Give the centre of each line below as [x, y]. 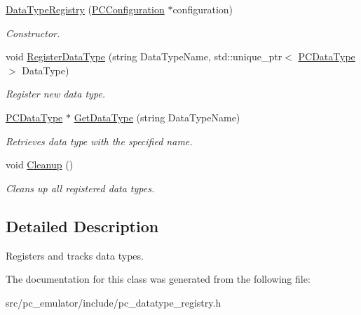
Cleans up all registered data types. [80, 188]
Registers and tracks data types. [75, 255]
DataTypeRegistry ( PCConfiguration [85, 9]
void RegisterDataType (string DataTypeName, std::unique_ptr [144, 56]
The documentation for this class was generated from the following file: [158, 279]
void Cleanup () [40, 165]
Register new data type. [56, 94]
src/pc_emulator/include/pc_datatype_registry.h [114, 302]
